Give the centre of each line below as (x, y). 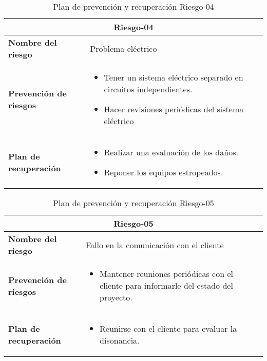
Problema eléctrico (123, 48)
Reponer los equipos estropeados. (164, 172)
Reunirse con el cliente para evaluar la (168, 328)
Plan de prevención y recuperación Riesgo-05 (133, 203)
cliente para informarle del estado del (166, 285)
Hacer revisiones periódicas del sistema (174, 109)
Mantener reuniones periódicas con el (166, 274)
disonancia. (120, 340)
